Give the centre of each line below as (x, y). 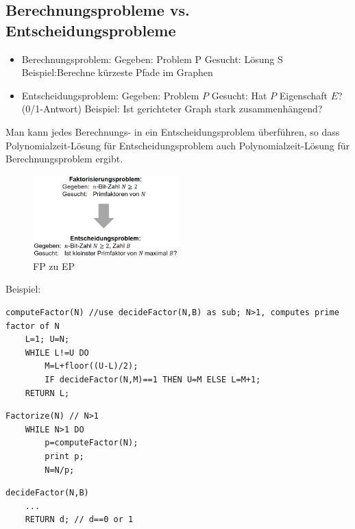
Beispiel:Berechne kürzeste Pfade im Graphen (117, 72)
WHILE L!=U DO (57, 353)
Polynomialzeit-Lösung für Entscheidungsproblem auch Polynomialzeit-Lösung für (177, 145)
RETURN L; (47, 393)
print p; (64, 456)
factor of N (33, 326)
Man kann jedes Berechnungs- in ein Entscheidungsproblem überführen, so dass (173, 131)
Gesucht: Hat (239, 95)
